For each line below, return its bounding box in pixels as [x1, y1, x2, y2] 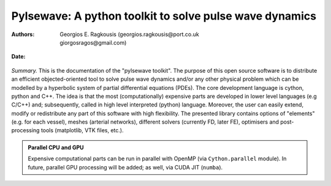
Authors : [11, 31, 35, 38]
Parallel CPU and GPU [28, 144, 84, 151]
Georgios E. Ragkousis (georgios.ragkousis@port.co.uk [59, 31, 199, 38]
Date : [11, 53, 26, 61]
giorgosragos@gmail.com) [59, 39, 127, 46]
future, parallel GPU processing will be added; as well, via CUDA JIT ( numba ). [28, 163, 223, 171]
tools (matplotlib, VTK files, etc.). [40, 127, 124, 134]
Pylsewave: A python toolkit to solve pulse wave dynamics [11, 9, 317, 23]
